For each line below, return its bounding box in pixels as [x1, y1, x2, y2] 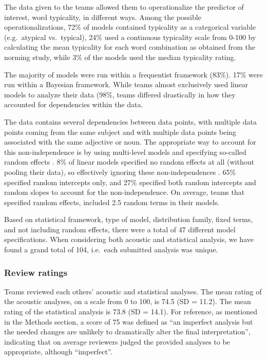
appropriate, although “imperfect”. [4, 346, 112, 357]
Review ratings [4, 266, 68, 278]
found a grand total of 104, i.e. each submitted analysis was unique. [4, 244, 218, 255]
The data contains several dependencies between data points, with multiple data [4, 116, 257, 127]
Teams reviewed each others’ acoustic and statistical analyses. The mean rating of [4, 286, 262, 296]
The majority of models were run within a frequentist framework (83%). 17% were [4, 69, 263, 79]
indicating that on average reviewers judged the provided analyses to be [4, 336, 230, 347]
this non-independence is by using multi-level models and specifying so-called [4, 146, 246, 157]
